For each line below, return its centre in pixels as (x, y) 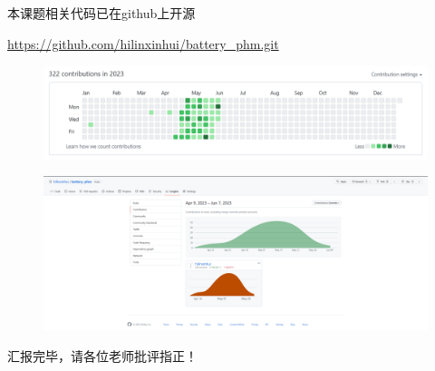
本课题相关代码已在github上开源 (101, 13)
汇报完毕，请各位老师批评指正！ (102, 355)
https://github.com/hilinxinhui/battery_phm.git (143, 43)
